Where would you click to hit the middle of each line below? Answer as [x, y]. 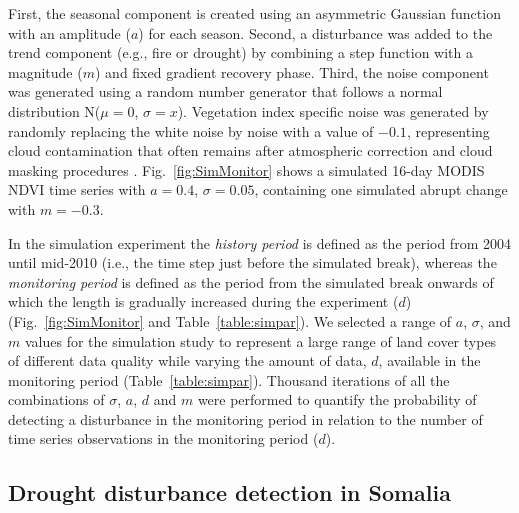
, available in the [429, 360]
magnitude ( [45, 71]
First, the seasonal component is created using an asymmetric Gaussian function [254, 13]
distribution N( [54, 110]
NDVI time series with [77, 189]
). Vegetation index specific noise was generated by [333, 110]
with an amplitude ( [69, 32]
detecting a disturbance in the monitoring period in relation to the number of [245, 418]
